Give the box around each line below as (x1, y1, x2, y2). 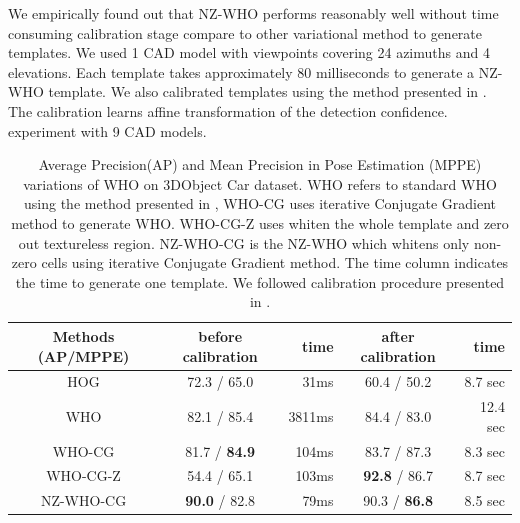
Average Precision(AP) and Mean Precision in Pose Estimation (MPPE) (38, 154, 482, 175)
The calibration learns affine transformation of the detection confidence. (8, 100, 448, 121)
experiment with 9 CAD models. (8, 120, 207, 141)
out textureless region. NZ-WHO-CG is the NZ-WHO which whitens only (18, 232, 470, 253)
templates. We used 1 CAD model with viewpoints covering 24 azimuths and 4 (8, 42, 490, 63)
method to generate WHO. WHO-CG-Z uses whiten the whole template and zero (11, 212, 509, 233)
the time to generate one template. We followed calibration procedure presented (15, 271, 505, 292)
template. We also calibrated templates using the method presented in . (48, 81, 487, 102)
